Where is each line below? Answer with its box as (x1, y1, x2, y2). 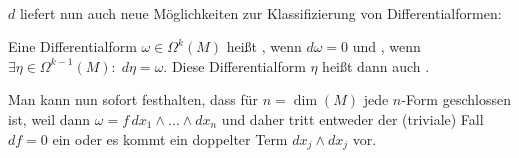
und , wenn (352, 36, 421, 57)
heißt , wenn (226, 36, 302, 57)
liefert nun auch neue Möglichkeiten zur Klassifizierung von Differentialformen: (19, 2, 502, 23)
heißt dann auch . (322, 55, 430, 76)
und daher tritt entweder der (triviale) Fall (221, 108, 484, 129)
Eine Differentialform (8, 36, 137, 57)
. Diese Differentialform (163, 55, 306, 76)
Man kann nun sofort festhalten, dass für (8, 89, 259, 110)
